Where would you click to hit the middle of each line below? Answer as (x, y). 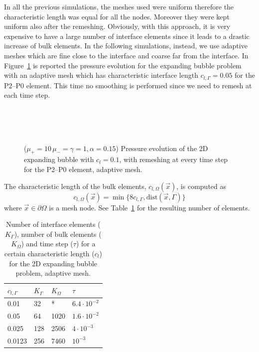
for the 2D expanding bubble (53, 263)
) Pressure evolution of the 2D (162, 148)
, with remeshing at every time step (174, 159)
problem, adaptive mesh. (53, 273)
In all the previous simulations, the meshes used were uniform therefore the (119, 6)
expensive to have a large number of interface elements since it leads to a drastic (127, 36)
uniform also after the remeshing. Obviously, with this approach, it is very (117, 26)
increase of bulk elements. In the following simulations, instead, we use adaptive (126, 46)
